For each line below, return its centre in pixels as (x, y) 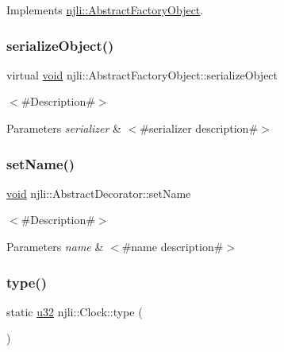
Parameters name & (55, 246)
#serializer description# (199, 128)
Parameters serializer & (64, 128)
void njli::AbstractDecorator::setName (99, 193)
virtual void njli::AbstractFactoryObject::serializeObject (142, 74)
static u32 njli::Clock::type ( (75, 311)
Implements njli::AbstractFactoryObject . (105, 10)
